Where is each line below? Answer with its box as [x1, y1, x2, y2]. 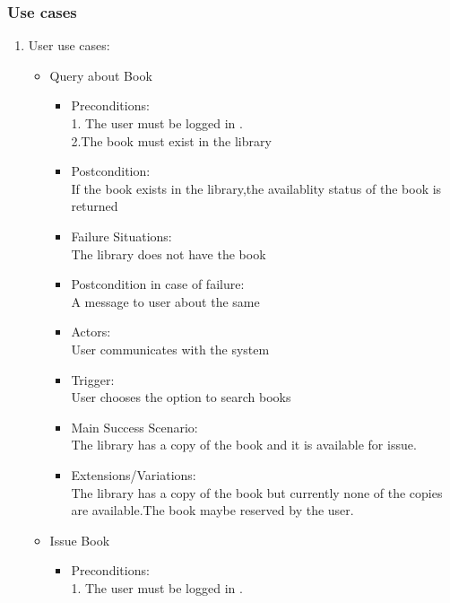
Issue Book [49, 530, 110, 549]
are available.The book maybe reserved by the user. [71, 501, 354, 520]
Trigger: [71, 370, 115, 389]
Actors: [71, 322, 111, 341]
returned [71, 197, 118, 215]
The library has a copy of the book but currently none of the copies [71, 483, 443, 502]
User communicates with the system [71, 339, 270, 358]
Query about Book [49, 66, 152, 84]
